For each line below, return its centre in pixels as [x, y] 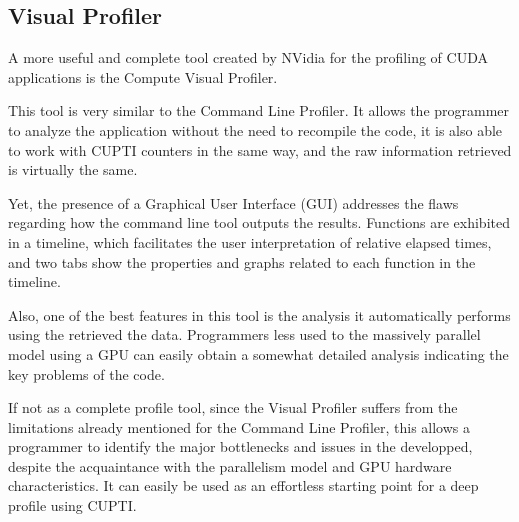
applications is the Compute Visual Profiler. [143, 76]
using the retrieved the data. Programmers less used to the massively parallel [244, 334]
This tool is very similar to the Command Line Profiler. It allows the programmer [259, 110]
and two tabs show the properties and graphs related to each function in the [242, 261]
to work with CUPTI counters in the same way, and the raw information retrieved [260, 149]
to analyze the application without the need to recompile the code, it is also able [255, 129]
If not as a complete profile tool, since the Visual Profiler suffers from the [233, 407]
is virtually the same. [73, 169]
